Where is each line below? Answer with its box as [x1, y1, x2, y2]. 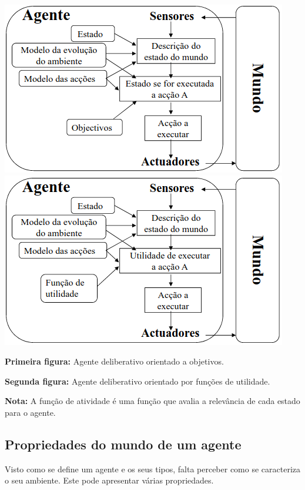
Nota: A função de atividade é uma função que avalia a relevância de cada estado [5, 395, 300, 407]
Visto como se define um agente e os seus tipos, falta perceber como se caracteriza [5, 462, 301, 475]
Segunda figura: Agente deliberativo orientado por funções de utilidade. [5, 375, 270, 387]
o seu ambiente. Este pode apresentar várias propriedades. [5, 474, 214, 486]
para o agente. [5, 406, 56, 418]
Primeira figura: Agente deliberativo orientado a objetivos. [5, 355, 224, 367]
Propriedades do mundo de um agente [5, 435, 242, 453]
